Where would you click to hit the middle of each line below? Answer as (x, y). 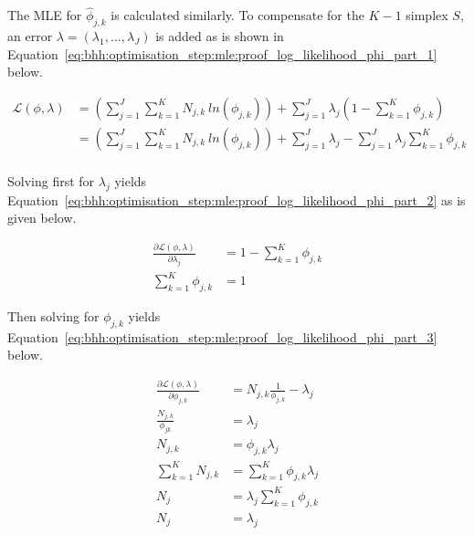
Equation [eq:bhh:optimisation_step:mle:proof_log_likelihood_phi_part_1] (222, 53)
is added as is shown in (220, 36)
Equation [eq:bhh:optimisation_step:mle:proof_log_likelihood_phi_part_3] (222, 336)
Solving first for (51, 180)
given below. (42, 218)
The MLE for (45, 15)
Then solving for (53, 315)
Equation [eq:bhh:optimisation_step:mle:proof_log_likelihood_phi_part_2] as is (237, 199)
